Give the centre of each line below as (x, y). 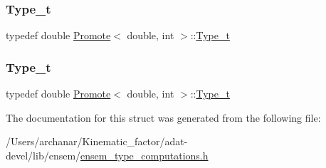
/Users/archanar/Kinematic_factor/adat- (97, 141)
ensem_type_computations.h (144, 155)
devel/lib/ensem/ (43, 155)
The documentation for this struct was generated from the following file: (163, 117)
